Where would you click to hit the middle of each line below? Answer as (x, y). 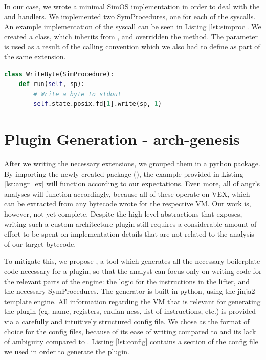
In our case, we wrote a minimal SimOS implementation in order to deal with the (132, 6)
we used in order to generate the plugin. (67, 351)
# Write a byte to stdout (77, 94)
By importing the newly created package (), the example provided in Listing (124, 173)
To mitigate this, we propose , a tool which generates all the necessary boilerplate (132, 261)
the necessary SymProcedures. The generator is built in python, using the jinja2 (130, 291)
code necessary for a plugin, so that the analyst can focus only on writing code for (133, 271)
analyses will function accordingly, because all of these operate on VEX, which (127, 193)
